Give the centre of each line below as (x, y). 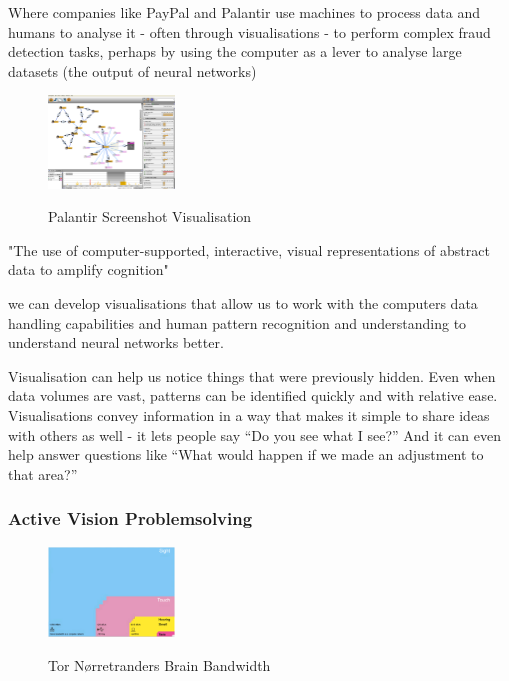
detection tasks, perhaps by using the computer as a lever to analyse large (235, 51)
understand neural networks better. (116, 342)
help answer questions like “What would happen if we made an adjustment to (246, 454)
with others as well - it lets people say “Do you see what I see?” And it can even (254, 434)
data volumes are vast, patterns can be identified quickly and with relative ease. (253, 395)
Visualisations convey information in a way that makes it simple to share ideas (249, 414)
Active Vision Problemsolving (130, 518)
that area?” (43, 473)
